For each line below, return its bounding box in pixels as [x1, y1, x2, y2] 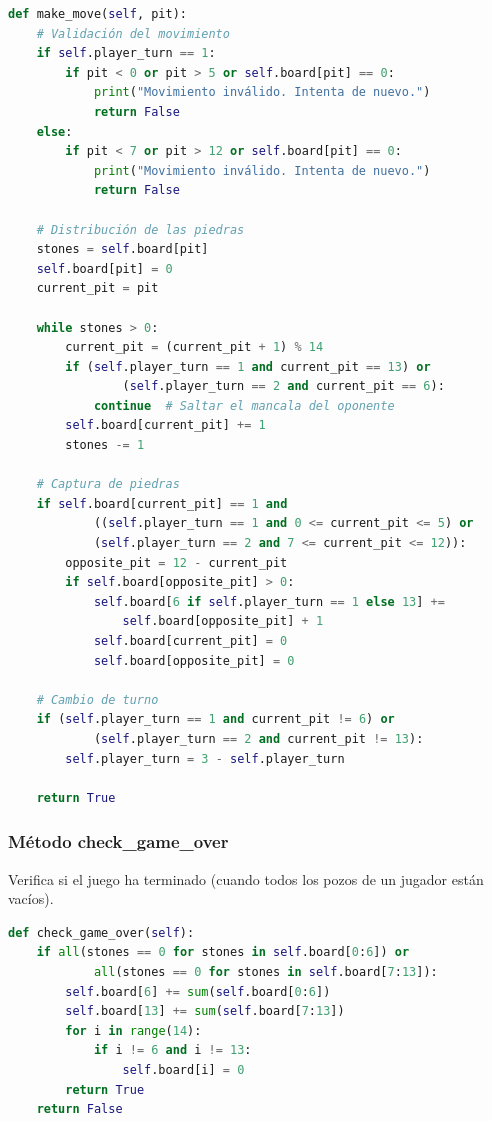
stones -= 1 [65, 438, 145, 453]
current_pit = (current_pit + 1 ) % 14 [65, 340, 324, 355]
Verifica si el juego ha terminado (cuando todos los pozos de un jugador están [8, 868, 484, 889]
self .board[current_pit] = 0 [93, 634, 288, 648]
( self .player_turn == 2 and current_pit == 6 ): [122, 379, 445, 394]
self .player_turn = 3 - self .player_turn [65, 751, 345, 766]
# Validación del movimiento [36, 26, 230, 41]
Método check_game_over [8, 829, 229, 854]
